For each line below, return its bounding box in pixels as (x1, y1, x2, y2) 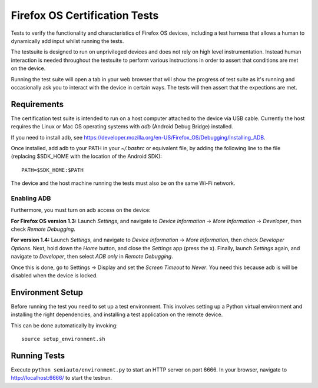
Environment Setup (11, 287, 84, 297)
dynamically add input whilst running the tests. (11, 37, 124, 44)
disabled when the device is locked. (11, 272, 98, 279)
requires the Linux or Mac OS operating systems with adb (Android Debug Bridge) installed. (11, 123, 234, 130)
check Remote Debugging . (11, 225, 76, 233)
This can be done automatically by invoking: (11, 321, 118, 329)
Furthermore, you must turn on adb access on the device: (11, 207, 151, 214)
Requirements (11, 99, 64, 109)
